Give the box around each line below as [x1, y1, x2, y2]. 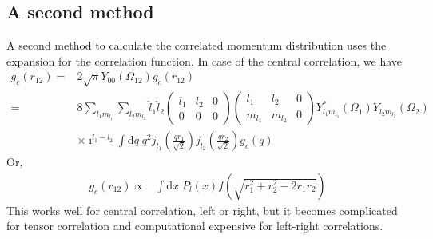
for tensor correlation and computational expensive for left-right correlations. [6, 217, 383, 234]
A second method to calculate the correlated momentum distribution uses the [6, 37, 387, 54]
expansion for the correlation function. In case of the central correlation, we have [6, 52, 403, 69]
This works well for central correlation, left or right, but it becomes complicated [6, 201, 398, 218]
